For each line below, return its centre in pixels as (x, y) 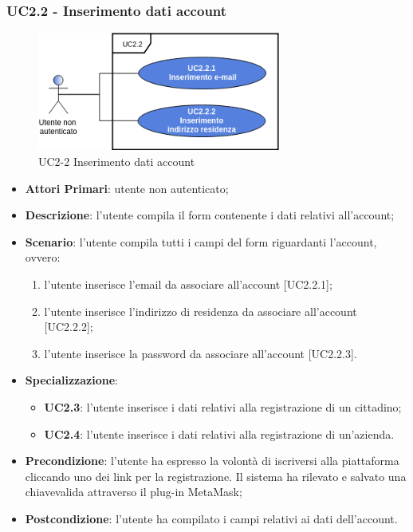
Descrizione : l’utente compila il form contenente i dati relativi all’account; (210, 215)
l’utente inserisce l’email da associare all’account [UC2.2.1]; (188, 284)
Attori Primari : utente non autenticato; (127, 188)
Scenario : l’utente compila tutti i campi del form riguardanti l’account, (201, 241)
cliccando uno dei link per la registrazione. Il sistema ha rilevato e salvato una (216, 476)
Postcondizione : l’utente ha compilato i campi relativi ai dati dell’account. (211, 518)
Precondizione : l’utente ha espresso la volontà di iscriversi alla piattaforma (212, 461)
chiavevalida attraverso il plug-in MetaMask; (134, 492)
